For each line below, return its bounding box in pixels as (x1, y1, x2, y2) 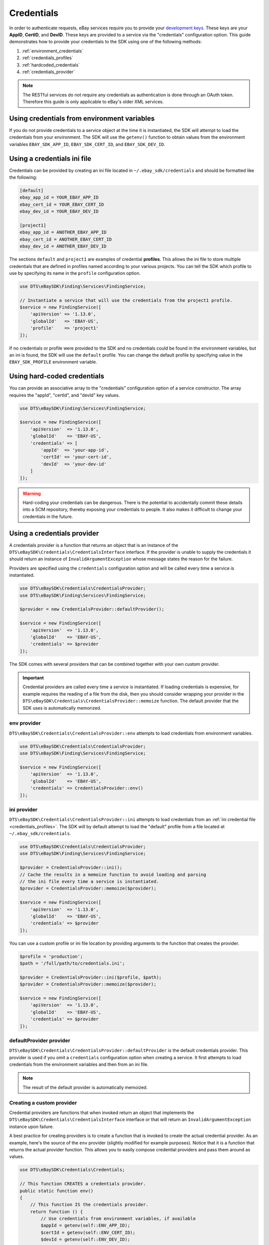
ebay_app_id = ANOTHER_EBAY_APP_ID (19, 230, 107, 235)
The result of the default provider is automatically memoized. (22, 1084, 148, 1090)
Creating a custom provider (9, 1099, 77, 1106)
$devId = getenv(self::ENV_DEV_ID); (40, 1237, 131, 1243)
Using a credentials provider (9, 529, 99, 537)
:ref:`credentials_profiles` (21, 55, 73, 61)
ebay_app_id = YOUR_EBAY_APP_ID (19, 195, 99, 200)
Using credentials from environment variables (9, 114, 155, 123)
